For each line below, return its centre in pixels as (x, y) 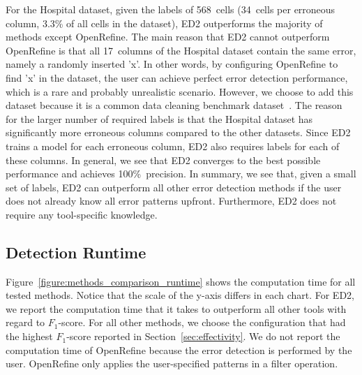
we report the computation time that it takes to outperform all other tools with (176, 308)
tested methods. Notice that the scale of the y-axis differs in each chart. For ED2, (180, 295)
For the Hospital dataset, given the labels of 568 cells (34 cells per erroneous (171, 9)
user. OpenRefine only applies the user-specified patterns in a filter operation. (172, 363)
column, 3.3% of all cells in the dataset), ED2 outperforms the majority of (164, 23)
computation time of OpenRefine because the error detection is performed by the (179, 350)
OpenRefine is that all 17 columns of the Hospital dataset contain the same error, (181, 50)
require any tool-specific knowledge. (82, 214)
